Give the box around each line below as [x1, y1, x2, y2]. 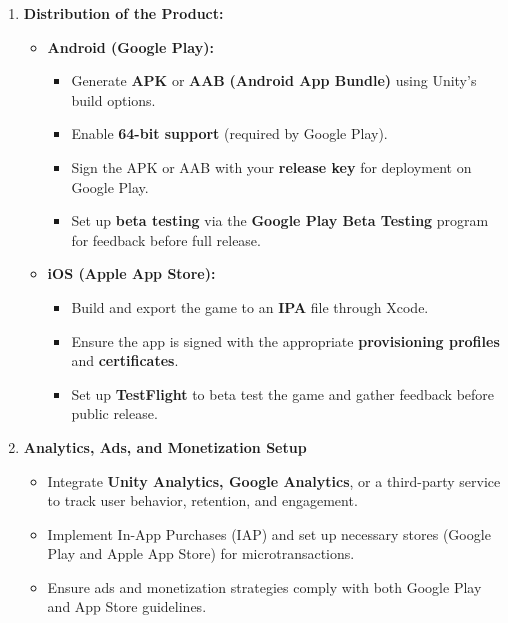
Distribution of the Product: [23, 3, 224, 23]
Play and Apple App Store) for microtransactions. [47, 543, 355, 564]
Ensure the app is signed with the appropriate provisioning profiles [71, 330, 500, 351]
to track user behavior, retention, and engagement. [47, 490, 358, 511]
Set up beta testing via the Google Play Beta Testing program [71, 210, 489, 231]
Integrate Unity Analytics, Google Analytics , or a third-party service [47, 470, 501, 491]
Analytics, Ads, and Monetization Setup [23, 436, 307, 457]
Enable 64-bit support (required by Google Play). [71, 123, 388, 144]
